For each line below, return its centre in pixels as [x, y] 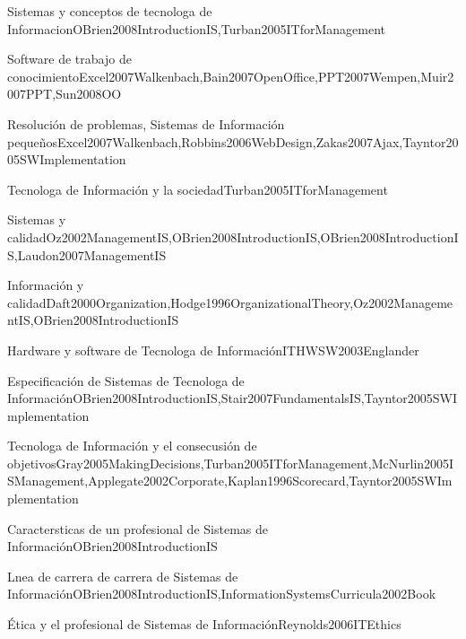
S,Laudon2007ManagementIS [87, 254]
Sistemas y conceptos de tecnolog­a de [110, 11]
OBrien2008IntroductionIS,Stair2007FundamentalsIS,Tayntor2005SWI [265, 398]
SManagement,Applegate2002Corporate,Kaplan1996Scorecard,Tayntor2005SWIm [230, 481]
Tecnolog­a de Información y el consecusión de [132, 446]
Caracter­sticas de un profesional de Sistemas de [138, 528]
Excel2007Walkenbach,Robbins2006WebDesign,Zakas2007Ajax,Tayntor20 [258, 141]
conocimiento [43, 76]
